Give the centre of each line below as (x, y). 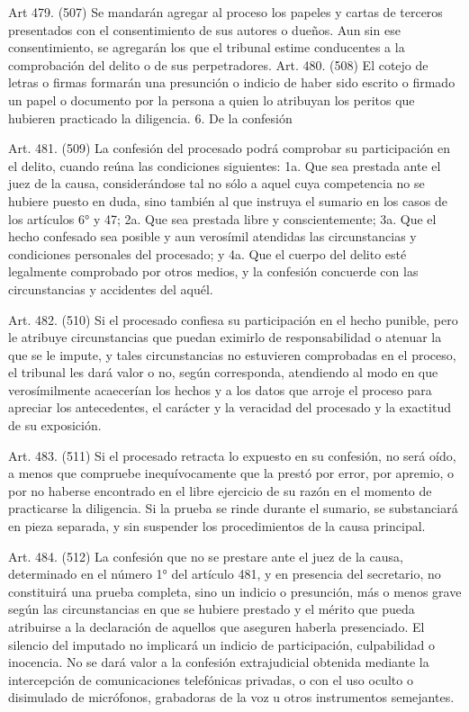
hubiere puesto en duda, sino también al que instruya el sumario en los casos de (228, 200)
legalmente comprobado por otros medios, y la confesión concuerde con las (213, 271)
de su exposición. (55, 425)
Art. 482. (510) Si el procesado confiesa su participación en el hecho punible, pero (233, 319)
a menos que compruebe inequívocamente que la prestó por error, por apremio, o (231, 473)
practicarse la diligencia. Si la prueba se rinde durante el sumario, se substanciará (233, 508)
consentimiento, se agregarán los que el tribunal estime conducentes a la (207, 47)
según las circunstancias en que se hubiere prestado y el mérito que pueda (212, 609)
